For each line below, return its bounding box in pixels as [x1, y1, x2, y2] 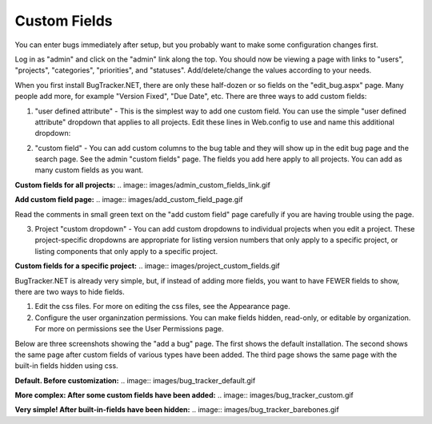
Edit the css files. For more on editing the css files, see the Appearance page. [34, 302, 291, 311]
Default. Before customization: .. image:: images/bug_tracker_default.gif [14, 375, 256, 385]
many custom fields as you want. [34, 165, 144, 175]
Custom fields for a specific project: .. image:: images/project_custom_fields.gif [14, 261, 280, 271]
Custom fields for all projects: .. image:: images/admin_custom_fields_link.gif [14, 180, 271, 189]
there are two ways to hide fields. [14, 287, 126, 296]
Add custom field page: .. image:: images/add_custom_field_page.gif [14, 195, 243, 204]
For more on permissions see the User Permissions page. [34, 324, 224, 334]
